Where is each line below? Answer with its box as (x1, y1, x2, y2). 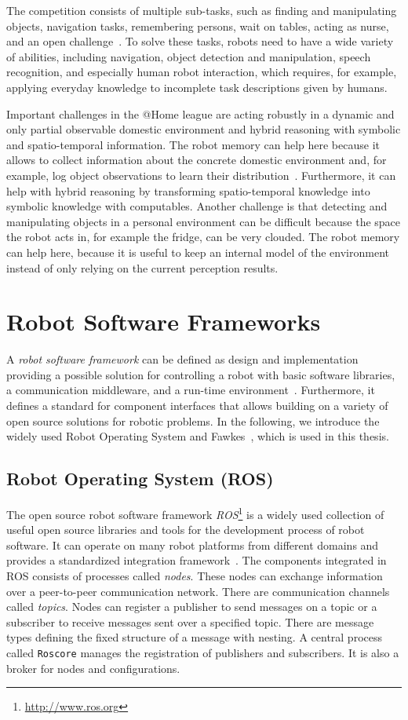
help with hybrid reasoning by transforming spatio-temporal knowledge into (6, 182, 370, 199)
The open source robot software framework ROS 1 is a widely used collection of (6, 503, 384, 522)
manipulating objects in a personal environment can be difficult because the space (6, 213, 401, 229)
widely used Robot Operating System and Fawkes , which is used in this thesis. (6, 428, 389, 444)
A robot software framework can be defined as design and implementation (6, 351, 359, 367)
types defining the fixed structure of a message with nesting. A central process (6, 629, 382, 645)
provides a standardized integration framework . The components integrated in (6, 552, 387, 568)
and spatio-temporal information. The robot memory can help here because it (6, 136, 380, 152)
